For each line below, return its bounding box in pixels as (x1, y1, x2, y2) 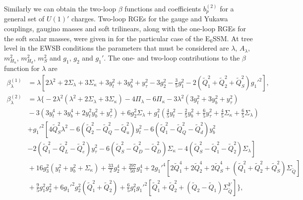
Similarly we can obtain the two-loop (4, 3, 116, 13)
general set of (4, 13, 45, 24)
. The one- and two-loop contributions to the (104, 52, 240, 63)
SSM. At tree (213, 33, 253, 43)
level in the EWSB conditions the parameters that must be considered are (4, 43, 229, 53)
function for (4, 63, 40, 73)
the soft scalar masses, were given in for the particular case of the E (4, 33, 210, 43)
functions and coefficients (124, 3, 201, 13)
